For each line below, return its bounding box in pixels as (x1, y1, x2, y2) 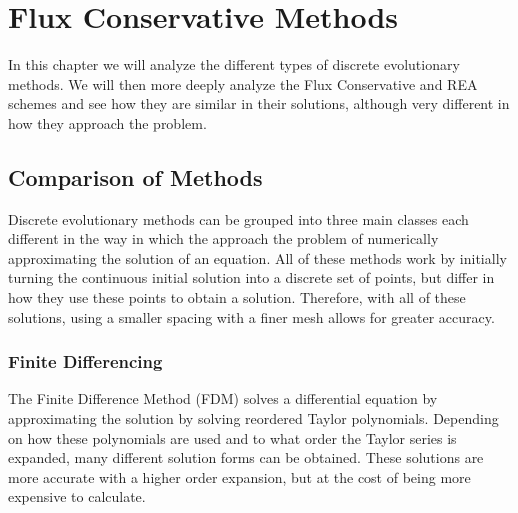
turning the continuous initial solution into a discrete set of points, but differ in (8, 267, 495, 288)
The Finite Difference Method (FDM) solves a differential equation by (8, 388, 438, 409)
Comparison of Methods (8, 161, 263, 192)
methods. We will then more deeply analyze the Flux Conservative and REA (8, 73, 478, 94)
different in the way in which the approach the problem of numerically (8, 228, 439, 249)
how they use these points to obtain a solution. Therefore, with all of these (8, 287, 466, 308)
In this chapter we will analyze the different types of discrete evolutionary (8, 54, 460, 75)
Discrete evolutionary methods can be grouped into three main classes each (8, 208, 469, 229)
